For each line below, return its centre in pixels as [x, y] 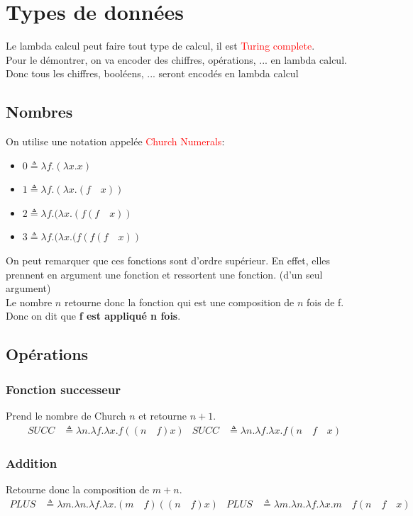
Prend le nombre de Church [66, 416]
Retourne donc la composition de [78, 489]
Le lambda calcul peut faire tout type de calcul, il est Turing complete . [160, 46]
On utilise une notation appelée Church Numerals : [115, 141]
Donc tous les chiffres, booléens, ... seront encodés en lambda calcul [152, 73]
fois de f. [325, 302]
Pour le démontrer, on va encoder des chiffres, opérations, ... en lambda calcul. [176, 59]
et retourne [163, 416]
